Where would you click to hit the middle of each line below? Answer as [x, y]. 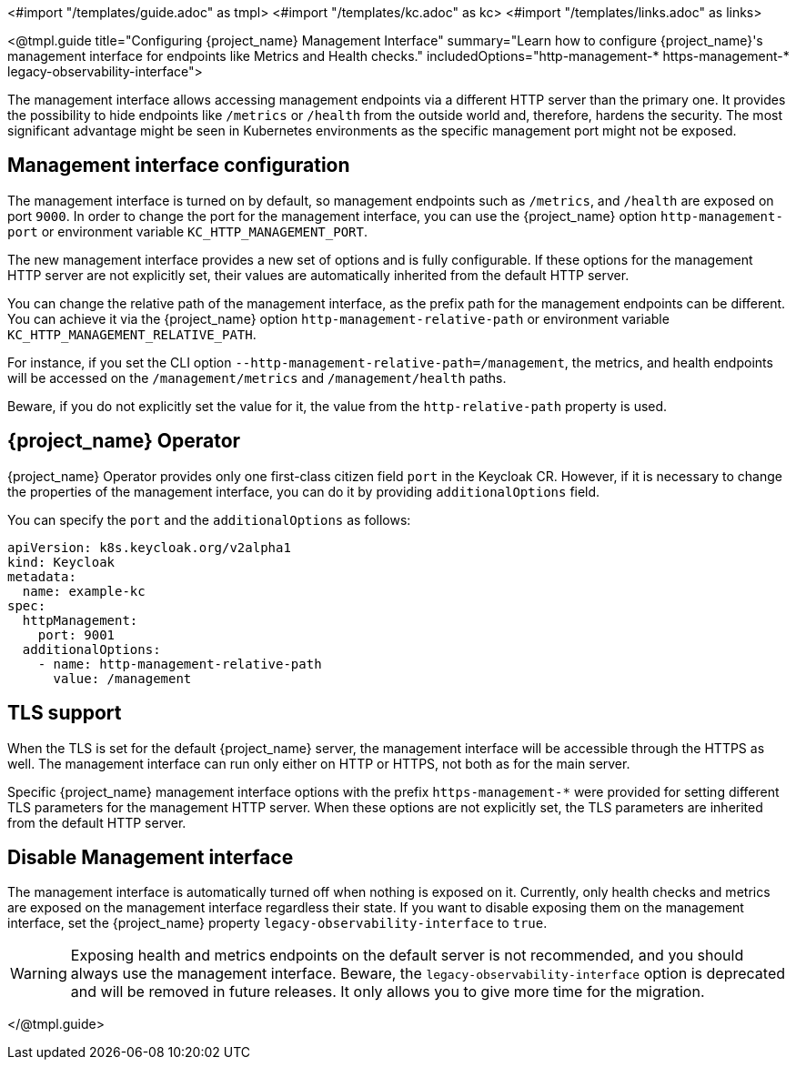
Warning [39, 974]
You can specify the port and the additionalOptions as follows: [209, 519]
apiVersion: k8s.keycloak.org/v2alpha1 [149, 547]
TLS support [65, 713]
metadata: [42, 576]
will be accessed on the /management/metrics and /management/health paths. [257, 377]
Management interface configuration [179, 166]
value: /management [122, 678]
